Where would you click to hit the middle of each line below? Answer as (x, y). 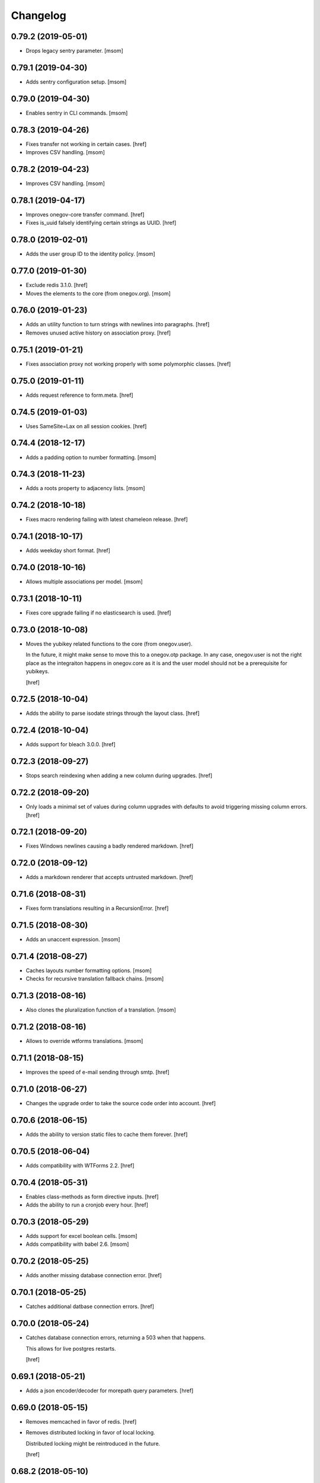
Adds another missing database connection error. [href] (94, 1275)
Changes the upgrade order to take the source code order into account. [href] (121, 1103)
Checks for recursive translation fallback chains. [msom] (95, 979)
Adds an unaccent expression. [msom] (73, 940)
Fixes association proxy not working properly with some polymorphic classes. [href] (128, 364)
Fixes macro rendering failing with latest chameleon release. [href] (107, 520)
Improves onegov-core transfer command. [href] (85, 214)
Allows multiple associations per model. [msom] (84, 582)
